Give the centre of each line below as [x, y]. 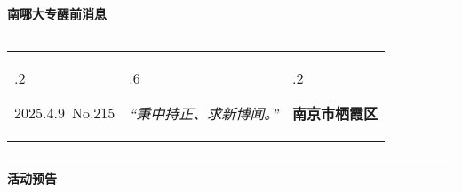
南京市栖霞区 [335, 113]
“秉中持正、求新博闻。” [204, 113]
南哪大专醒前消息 [57, 13]
